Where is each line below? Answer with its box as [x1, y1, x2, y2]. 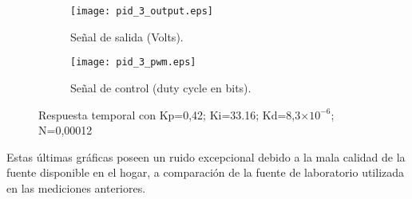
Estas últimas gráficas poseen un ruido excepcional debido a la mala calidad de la [6, 148, 406, 165]
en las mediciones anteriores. [6, 179, 146, 196]
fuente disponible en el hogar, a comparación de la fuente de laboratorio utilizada [6, 164, 405, 181]
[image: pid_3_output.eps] [70, 6, 213, 17]
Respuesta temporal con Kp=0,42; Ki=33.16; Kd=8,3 [38, 106, 301, 123]
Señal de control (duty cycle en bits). [70, 79, 252, 96]
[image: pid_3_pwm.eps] [70, 57, 196, 68]
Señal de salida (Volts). [70, 28, 184, 45]
